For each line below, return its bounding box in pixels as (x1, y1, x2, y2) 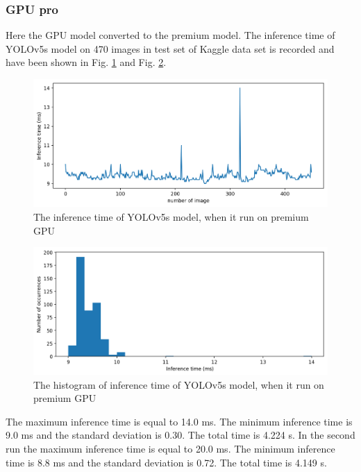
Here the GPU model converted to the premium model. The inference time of (6, 28, 335, 42)
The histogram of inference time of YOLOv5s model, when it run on (33, 377, 324, 391)
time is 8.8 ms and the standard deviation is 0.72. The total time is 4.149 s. (6, 455, 327, 469)
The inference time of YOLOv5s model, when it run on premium (33, 210, 309, 224)
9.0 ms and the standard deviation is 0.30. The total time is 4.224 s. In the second (6, 428, 355, 442)
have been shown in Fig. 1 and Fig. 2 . (6, 55, 167, 69)
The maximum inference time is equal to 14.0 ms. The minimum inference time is (6, 414, 353, 428)
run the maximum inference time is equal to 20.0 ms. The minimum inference (6, 441, 335, 456)
